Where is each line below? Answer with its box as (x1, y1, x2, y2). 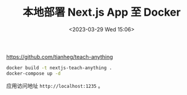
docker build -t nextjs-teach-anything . (6, 64, 113, 71)
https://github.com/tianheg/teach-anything (6, 53, 113, 60)
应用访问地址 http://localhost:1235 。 (6, 82, 104, 89)
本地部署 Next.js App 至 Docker (22, 5, 181, 19)
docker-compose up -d (6, 70, 61, 76)
